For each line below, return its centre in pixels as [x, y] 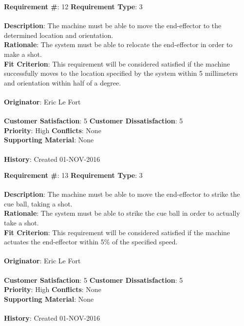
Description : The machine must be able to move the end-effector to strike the [122, 194]
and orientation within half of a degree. [63, 82]
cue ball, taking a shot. [38, 203]
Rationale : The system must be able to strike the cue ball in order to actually [122, 213]
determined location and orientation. [59, 35]
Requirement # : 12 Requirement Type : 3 [73, 6]
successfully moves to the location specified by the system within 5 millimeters [121, 73]
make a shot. [23, 54]
